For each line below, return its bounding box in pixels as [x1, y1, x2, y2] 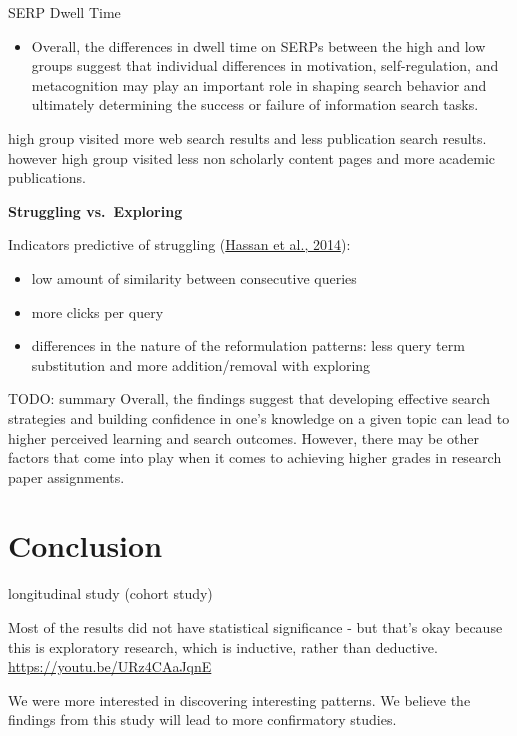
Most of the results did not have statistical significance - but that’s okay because [8, 617, 503, 637]
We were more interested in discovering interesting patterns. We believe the [8, 689, 471, 710]
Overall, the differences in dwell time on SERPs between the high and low [31, 35, 486, 56]
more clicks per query [31, 301, 164, 322]
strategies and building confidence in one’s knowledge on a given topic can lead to [8, 407, 510, 428]
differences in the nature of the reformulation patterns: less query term [31, 335, 465, 356]
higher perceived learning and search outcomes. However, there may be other [8, 427, 479, 448]
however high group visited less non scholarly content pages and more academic [8, 147, 496, 168]
